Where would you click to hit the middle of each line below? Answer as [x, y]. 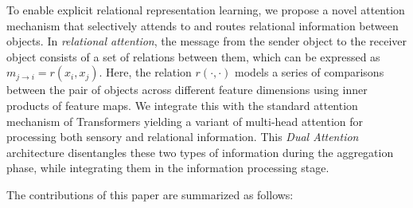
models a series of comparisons [310, 72]
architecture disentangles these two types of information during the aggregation [200, 152]
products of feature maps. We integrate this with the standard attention [182, 105]
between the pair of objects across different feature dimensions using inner [187, 90]
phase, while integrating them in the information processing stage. [168, 168]
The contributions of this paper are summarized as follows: [150, 194]
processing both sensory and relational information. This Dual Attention [183, 137]
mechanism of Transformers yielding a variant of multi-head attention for [185, 121]
